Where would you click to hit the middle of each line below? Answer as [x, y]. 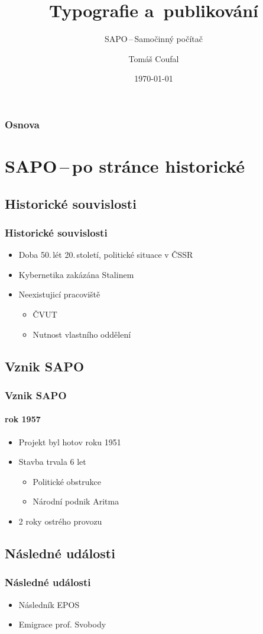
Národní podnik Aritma [76, 501]
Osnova [22, 124]
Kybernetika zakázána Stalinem [76, 274]
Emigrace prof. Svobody [62, 624]
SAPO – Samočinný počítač [154, 39]
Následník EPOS [49, 604]
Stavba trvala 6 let [52, 462]
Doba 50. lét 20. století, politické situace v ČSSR [106, 255]
